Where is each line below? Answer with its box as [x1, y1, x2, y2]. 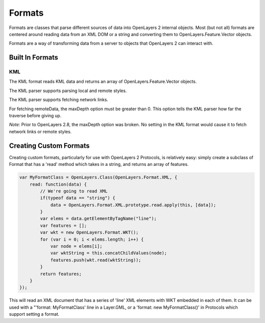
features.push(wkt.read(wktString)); [50, 257, 141, 263]
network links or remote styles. [9, 129, 72, 134]
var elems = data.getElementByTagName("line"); [40, 216, 157, 222]
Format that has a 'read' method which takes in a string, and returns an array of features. [9, 161, 189, 167]
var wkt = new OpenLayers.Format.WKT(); [40, 229, 139, 235]
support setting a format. [9, 311, 60, 317]
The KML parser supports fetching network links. [9, 97, 108, 103]
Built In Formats [9, 53, 58, 62]
